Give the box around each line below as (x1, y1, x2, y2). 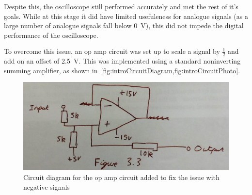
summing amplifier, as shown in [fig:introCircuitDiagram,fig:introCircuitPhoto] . (4, 65, 240, 75)
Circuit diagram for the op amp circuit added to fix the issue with (23, 172, 220, 182)
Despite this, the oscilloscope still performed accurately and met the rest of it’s (4, 1, 238, 11)
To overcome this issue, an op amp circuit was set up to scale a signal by (4, 46, 220, 56)
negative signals (23, 181, 70, 192)
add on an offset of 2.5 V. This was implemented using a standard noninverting (4, 56, 241, 66)
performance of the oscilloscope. (4, 30, 98, 40)
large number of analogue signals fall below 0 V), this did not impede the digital (4, 20, 244, 31)
